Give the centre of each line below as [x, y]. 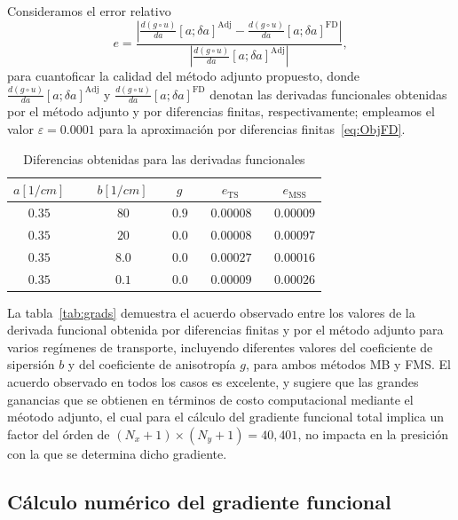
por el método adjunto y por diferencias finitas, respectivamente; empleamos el [221, 111]
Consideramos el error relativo [89, 11]
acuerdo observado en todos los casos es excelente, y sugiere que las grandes [213, 382]
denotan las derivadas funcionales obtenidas [328, 94]
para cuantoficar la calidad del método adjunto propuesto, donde [183, 76]
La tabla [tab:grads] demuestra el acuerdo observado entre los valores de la [211, 312]
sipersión [31, 364]
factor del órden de [59, 433]
